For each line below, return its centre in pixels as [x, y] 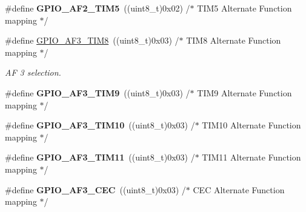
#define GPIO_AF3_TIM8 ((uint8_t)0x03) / [92, 40]
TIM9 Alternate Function [244, 92]
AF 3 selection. [33, 72]
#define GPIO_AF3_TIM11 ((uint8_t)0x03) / [100, 157]
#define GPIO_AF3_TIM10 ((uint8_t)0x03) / [100, 125]
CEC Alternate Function [239, 189]
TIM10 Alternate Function [251, 125]
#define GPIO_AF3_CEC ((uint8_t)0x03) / [95, 189]
